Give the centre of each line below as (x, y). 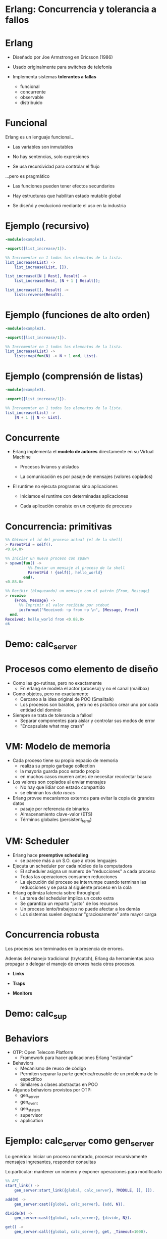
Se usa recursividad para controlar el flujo (56, 166)
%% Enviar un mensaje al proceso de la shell (76, 568)
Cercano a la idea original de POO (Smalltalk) (67, 699)
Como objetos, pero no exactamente (50, 694)
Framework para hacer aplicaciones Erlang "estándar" (76, 1058)
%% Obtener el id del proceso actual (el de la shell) (64, 540)
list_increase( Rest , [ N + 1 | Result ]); (57, 281)
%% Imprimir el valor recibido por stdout (64, 605)
